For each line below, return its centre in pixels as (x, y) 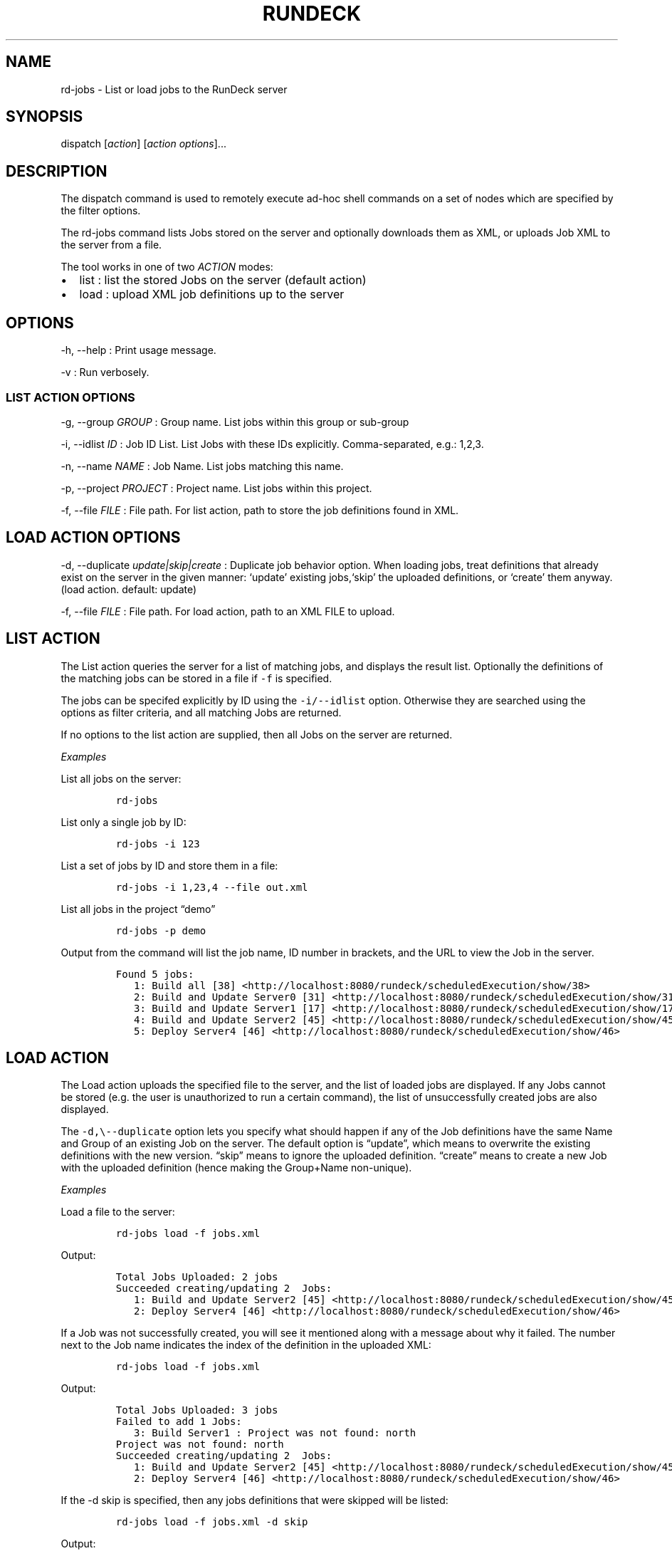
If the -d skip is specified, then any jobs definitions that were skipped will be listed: (254, 1500)
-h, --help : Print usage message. (138, 350)
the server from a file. (111, 245)
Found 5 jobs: (155, 974)
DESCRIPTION (57, 171)
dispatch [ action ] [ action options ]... (143, 144)
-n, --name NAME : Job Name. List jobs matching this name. (202, 466)
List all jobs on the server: (121, 778)
